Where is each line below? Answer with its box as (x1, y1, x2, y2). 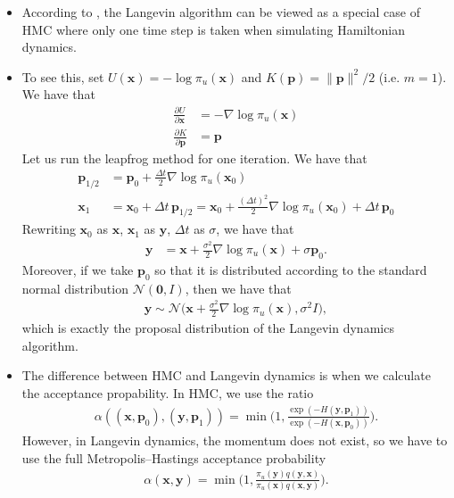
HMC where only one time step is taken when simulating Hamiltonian (21, 20, 405, 38)
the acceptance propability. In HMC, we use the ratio (21, 383, 314, 402)
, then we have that (185, 278, 292, 297)
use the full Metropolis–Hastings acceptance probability (21, 448, 326, 467)
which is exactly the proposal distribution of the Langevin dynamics (21, 319, 394, 337)
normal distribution (21, 278, 128, 297)
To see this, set (21, 67, 104, 86)
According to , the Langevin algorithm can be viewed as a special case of (21, 3, 420, 21)
